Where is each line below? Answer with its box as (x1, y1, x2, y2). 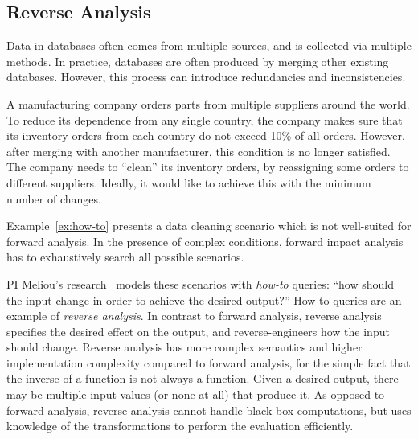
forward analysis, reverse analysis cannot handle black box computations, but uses (6, 401, 412, 418)
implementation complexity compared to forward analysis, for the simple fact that (6, 354, 411, 371)
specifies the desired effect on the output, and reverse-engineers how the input (6, 322, 390, 339)
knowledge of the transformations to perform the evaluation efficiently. (6, 417, 354, 434)
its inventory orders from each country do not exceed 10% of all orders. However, (6, 127, 405, 144)
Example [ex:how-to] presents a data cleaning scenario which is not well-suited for (6, 217, 412, 234)
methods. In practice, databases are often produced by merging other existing (6, 52, 389, 69)
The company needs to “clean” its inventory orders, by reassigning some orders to (6, 158, 409, 175)
